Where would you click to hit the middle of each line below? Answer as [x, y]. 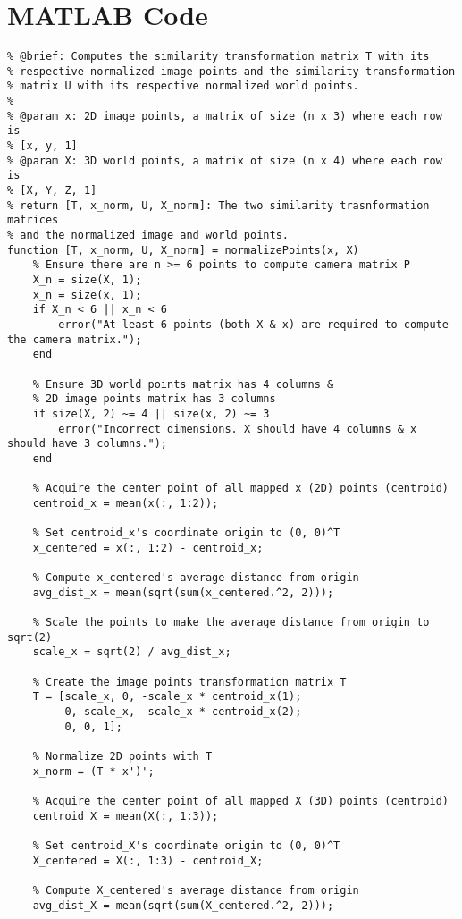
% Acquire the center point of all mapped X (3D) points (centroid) [240, 801]
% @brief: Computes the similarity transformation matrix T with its [218, 57]
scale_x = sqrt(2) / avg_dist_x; [132, 652]
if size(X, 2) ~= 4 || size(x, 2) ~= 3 [151, 413]
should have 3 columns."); [87, 444]
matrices [33, 220]
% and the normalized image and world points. [148, 235]
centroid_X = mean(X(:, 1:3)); [126, 816]
